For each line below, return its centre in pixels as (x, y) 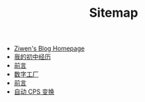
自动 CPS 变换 (34, 92)
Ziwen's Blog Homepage (49, 49)
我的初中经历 (32, 57)
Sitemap (114, 13)
